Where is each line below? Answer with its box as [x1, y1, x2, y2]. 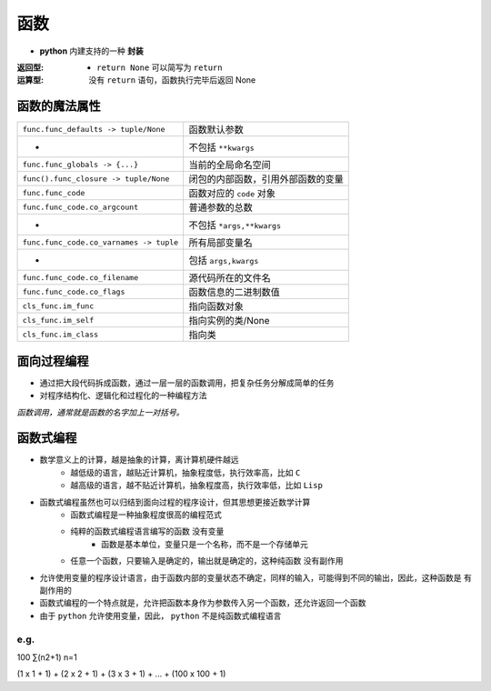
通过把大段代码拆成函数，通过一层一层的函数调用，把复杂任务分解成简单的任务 [39, 377, 335, 388]
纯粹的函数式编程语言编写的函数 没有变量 [70, 526, 225, 536]
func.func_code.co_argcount [22, 202, 139, 212]
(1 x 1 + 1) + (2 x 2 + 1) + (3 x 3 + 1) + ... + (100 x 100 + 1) [16, 668, 226, 679]
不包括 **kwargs [188, 141, 255, 154]
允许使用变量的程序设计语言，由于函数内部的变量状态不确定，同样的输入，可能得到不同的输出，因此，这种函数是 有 [39, 572, 472, 583]
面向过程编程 [16, 353, 89, 368]
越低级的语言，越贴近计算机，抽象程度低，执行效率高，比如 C [70, 466, 301, 477]
